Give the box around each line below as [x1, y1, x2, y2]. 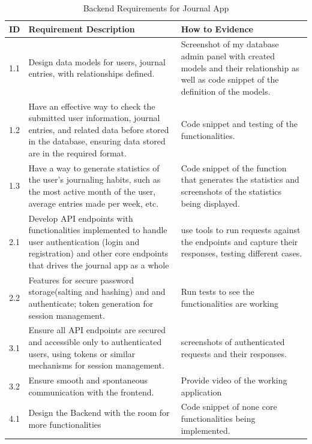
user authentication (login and [28, 235, 140, 247]
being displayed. [181, 197, 240, 209]
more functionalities [28, 418, 101, 430]
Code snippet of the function [181, 161, 287, 174]
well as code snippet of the [181, 73, 279, 86]
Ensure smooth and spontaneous [28, 373, 148, 386]
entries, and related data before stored [28, 123, 169, 135]
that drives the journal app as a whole [28, 258, 169, 271]
